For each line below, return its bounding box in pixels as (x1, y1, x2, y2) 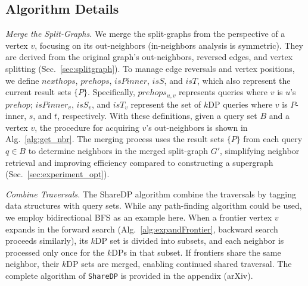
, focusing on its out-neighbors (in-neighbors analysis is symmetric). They (35, 39, 303, 51)
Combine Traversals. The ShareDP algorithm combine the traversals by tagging (5, 187, 297, 200)
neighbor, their (5, 257, 60, 270)
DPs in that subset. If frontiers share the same (111, 246, 281, 258)
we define (5, 74, 39, 86)
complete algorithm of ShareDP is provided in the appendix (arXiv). (5, 269, 253, 281)
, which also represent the (197, 74, 291, 86)
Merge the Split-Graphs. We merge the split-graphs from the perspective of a (5, 27, 285, 40)
